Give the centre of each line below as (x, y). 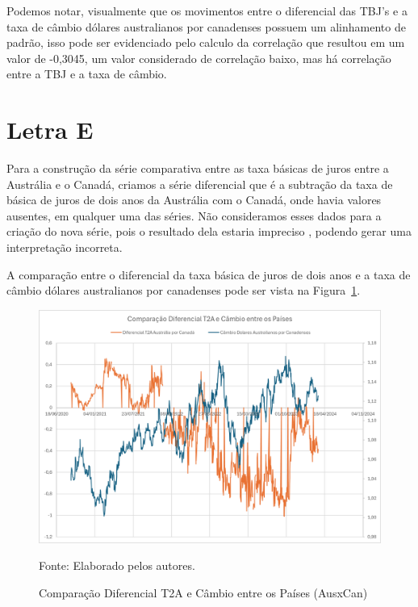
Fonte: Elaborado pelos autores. (117, 565)
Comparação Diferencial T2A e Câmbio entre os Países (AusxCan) (203, 593)
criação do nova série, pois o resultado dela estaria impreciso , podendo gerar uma (209, 231)
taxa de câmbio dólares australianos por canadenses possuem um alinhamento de (206, 26)
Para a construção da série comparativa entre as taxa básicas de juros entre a (198, 168)
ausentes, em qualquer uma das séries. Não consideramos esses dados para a (194, 215)
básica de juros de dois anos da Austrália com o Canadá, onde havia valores (194, 200)
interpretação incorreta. (65, 247)
